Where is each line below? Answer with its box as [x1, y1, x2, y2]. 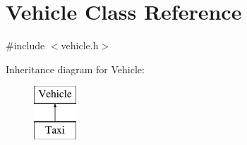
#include [6, 38, 45, 53]
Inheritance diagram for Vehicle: [6, 61, 145, 76]
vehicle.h [61, 38, 99, 53]
